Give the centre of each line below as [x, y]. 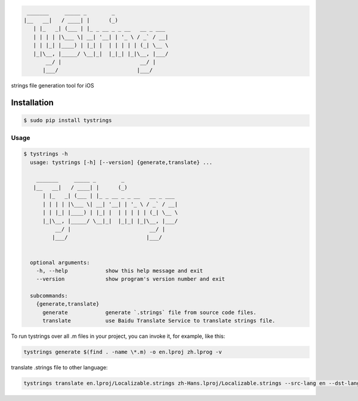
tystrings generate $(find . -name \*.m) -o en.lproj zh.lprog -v [123, 352]
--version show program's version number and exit [131, 279]
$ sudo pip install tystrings [68, 120]
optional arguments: [60, 262]
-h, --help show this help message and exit [120, 271]
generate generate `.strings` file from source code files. [149, 312]
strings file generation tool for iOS [53, 86]
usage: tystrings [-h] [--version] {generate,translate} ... [121, 162]
